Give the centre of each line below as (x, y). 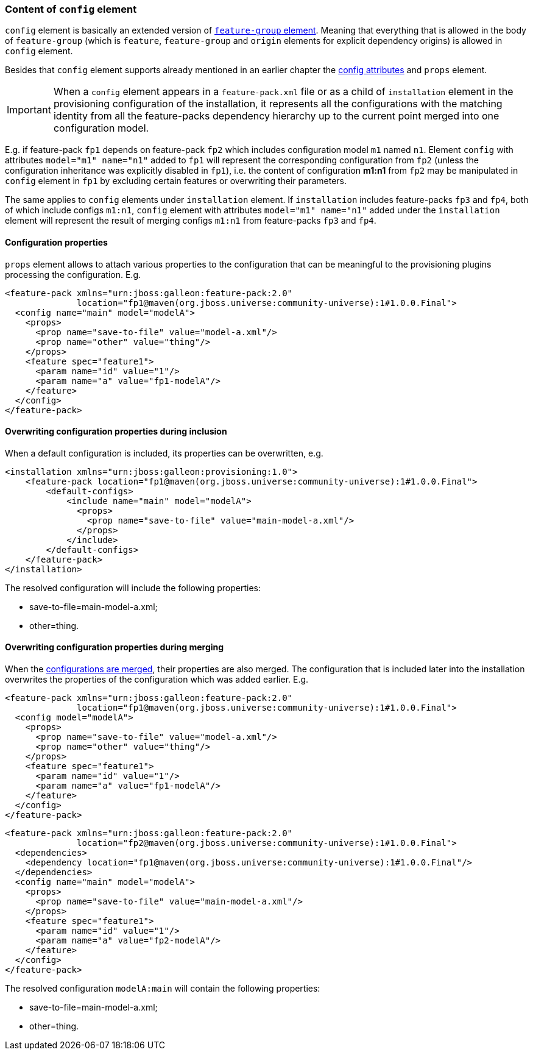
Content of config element (71, 9)
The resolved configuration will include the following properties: (133, 588)
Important (29, 110)
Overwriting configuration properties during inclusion (116, 432)
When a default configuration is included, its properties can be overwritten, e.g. (164, 453)
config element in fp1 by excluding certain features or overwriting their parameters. (176, 181)
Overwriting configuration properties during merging (115, 647)
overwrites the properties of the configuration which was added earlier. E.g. (157, 680)
